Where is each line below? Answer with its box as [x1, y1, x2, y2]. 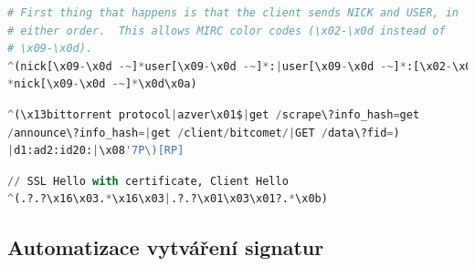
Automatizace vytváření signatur [7, 233, 324, 261]
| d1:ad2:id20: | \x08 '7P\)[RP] [7, 144, 185, 158]
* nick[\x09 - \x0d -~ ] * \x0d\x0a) [7, 77, 197, 91]
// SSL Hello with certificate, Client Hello [7, 174, 289, 188]
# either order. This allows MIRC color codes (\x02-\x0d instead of [7, 24, 446, 37]
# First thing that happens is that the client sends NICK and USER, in [7, 6, 459, 19]
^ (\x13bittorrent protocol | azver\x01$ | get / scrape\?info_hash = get [7, 107, 420, 121]
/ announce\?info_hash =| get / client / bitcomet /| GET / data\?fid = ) [7, 126, 400, 139]
